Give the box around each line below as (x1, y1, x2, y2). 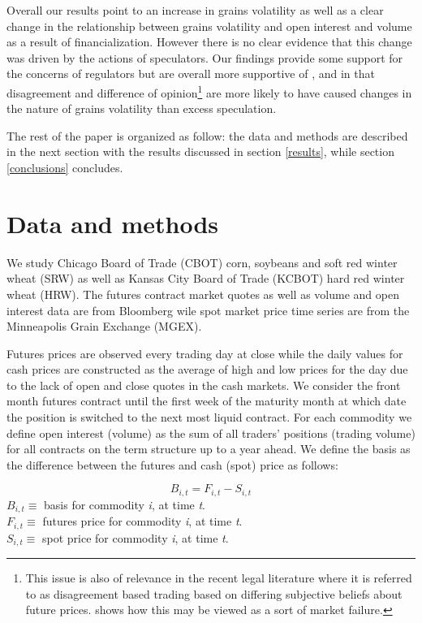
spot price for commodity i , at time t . (42, 529, 229, 546)
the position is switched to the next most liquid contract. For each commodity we (6, 409, 412, 426)
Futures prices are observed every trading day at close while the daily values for (6, 344, 403, 361)
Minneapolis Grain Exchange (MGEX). (6, 318, 202, 335)
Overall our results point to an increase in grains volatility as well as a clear (6, 2, 384, 18)
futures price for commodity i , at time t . (42, 513, 243, 530)
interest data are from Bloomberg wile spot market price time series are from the (6, 301, 410, 318)
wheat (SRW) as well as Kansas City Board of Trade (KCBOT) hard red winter (6, 270, 405, 287)
